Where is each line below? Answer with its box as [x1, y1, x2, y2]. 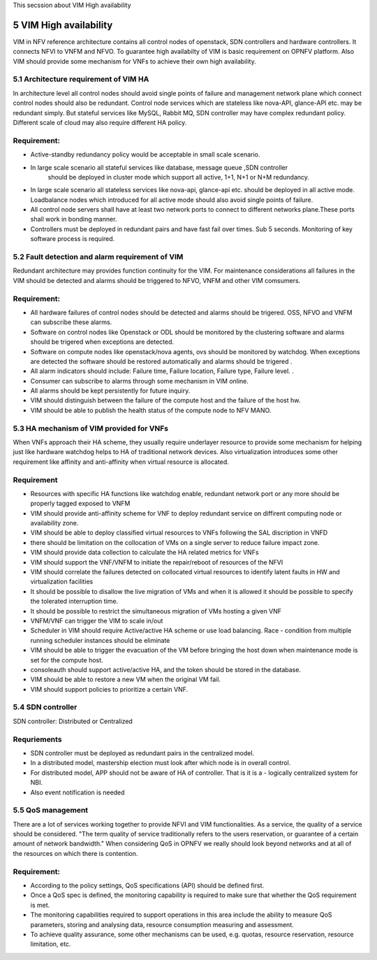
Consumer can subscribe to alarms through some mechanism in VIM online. [30, 377, 249, 385]
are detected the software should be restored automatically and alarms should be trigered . [30, 357, 293, 365]
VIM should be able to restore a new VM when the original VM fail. [30, 675, 221, 684]
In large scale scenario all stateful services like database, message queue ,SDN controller [30, 163, 288, 171]
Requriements [13, 734, 62, 744]
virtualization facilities [30, 577, 94, 586]
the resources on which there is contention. [13, 849, 138, 857]
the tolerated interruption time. [30, 597, 119, 606]
